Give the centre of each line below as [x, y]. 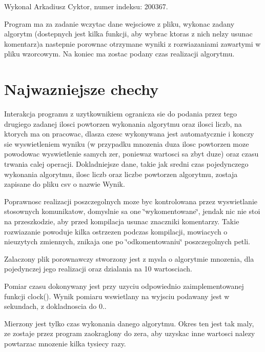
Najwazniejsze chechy [81, 89]
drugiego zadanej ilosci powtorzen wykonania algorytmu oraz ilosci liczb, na [123, 123]
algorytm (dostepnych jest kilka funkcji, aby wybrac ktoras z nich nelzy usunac [128, 34]
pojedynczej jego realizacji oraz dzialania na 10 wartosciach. [98, 269]
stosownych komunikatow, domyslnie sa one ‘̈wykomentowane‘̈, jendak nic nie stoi [132, 211]
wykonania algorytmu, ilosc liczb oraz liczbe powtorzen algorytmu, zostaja [121, 174]
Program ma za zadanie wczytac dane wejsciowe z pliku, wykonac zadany [119, 23]
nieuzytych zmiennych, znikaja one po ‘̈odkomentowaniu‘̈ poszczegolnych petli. [127, 241]
